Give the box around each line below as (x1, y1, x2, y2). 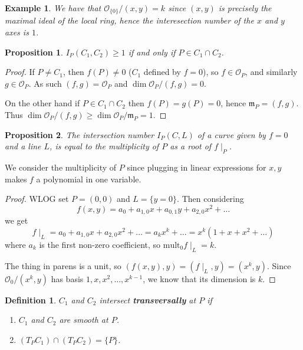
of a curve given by (197, 128, 266, 140)
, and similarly (245, 66, 298, 78)
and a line (5, 140, 41, 152)
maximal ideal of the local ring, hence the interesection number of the (5, 14, 254, 27)
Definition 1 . (5, 293, 57, 306)
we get (5, 214, 28, 227)
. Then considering (177, 192, 244, 205)
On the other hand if (5, 97, 80, 109)
